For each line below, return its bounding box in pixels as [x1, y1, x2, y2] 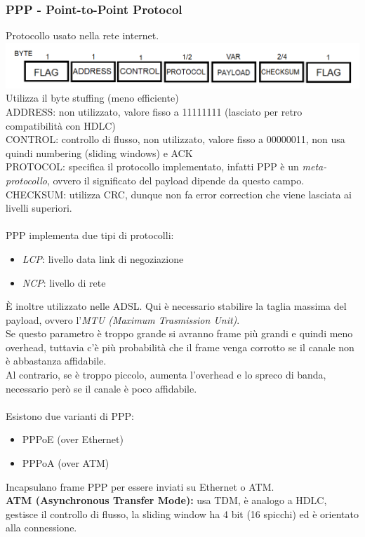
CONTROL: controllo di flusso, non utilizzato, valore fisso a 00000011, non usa [6, 132, 345, 147]
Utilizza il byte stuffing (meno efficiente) [6, 90, 179, 105]
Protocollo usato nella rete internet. [6, 28, 159, 43]
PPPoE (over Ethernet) [22, 432, 124, 447]
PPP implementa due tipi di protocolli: [6, 228, 174, 243]
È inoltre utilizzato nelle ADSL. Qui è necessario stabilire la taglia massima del [6, 299, 347, 313]
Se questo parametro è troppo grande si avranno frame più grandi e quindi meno [6, 326, 353, 341]
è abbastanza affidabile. [6, 353, 107, 368]
